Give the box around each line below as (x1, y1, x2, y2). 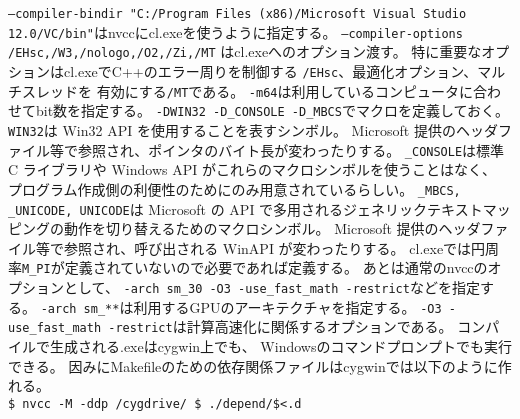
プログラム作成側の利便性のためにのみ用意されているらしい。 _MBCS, (8, 178, 461, 199)
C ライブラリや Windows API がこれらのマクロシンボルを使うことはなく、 (8, 159, 496, 180)
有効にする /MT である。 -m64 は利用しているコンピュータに (96, 80, 474, 101)
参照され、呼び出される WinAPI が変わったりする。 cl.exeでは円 (63, 237, 486, 258)
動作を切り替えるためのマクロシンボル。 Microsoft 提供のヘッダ (63, 218, 481, 239)
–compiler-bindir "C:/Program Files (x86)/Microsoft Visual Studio (8, 7, 467, 21)
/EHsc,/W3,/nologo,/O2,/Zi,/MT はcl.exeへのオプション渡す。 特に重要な (8, 41, 482, 62)
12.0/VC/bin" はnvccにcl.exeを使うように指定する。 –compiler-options (8, 21, 463, 42)
